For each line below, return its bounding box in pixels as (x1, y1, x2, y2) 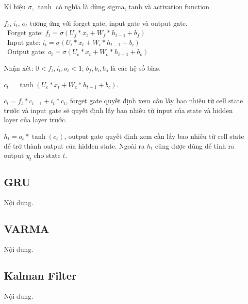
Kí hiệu (4, 1, 26, 11)
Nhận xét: (4, 62, 33, 73)
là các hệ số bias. (110, 62, 161, 73)
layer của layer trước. (4, 114, 67, 125)
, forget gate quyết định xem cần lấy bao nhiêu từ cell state (66, 95, 243, 106)
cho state (33, 150, 61, 160)
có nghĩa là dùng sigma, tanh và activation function (55, 1, 210, 11)
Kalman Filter (4, 267, 77, 283)
